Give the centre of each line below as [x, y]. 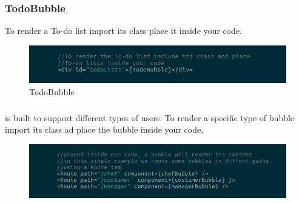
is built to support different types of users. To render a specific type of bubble [150, 117]
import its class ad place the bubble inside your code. [104, 129]
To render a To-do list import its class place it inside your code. [123, 31]
